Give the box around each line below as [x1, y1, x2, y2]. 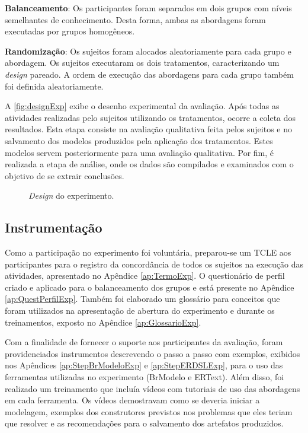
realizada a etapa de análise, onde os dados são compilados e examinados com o [5, 158, 294, 170]
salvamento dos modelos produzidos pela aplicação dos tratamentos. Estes [5, 134, 273, 147]
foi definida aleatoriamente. [5, 79, 104, 92]
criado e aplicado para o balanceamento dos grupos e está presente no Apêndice [5, 281, 294, 293]
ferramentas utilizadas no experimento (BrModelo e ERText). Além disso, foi [5, 371, 284, 383]
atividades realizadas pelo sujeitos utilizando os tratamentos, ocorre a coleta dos [5, 111, 296, 123]
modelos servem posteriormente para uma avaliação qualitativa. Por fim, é [5, 146, 274, 158]
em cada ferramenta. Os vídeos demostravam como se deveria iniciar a [5, 394, 260, 406]
